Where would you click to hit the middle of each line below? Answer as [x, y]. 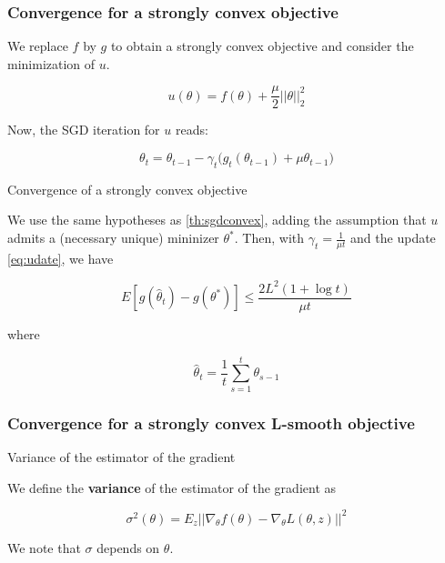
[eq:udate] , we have [61, 258]
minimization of [51, 63]
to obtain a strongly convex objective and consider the [262, 46]
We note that [44, 547]
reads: [192, 130]
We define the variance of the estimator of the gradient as [172, 487]
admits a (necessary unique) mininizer [113, 238]
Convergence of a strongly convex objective [127, 189]
